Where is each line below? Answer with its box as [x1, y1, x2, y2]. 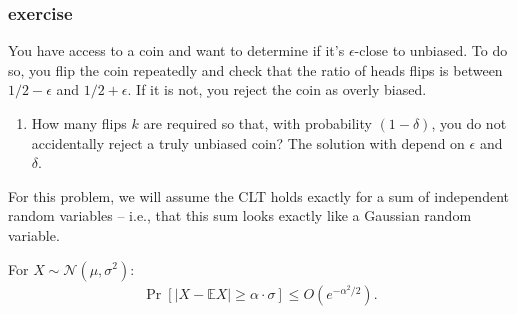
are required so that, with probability [143, 113, 372, 133]
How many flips [31, 113, 127, 133]
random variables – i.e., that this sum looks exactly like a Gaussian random [8, 205, 472, 226]
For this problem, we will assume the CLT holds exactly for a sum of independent [8, 185, 509, 206]
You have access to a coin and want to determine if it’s [8, 40, 345, 61]
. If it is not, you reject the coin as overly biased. [127, 79, 427, 100]
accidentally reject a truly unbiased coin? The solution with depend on [31, 132, 465, 153]
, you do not [431, 113, 507, 133]
